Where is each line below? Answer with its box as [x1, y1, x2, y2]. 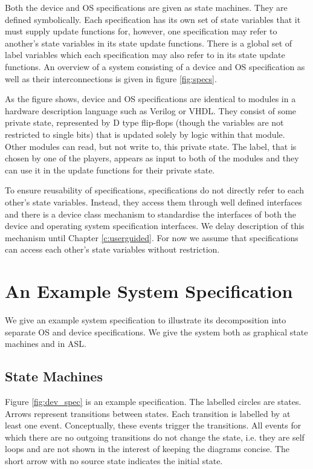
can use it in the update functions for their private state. [5, 163, 215, 176]
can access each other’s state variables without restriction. [5, 243, 220, 256]
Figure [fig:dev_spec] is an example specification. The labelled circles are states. [5, 395, 302, 407]
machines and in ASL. [5, 337, 86, 350]
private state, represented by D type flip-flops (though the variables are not [5, 116, 284, 129]
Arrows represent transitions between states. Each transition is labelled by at [5, 407, 291, 419]
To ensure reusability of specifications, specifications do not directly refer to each [5, 184, 304, 196]
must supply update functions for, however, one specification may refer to [5, 25, 277, 37]
